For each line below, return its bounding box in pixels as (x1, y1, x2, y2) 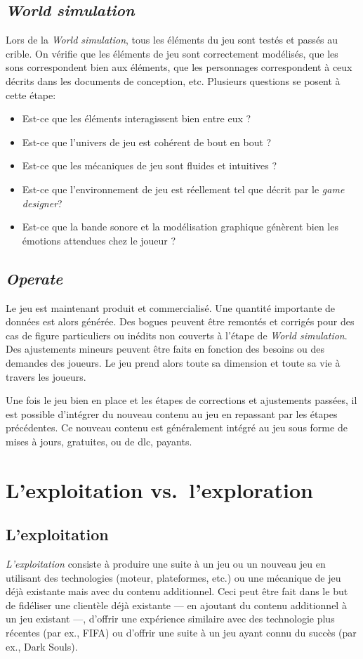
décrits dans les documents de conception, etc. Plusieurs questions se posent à (6, 73, 341, 88)
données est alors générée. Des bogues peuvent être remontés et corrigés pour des (6, 314, 355, 329)
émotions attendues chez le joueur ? (22, 233, 176, 247)
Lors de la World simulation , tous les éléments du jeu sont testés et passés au (6, 32, 338, 47)
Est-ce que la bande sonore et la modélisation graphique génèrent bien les (22, 219, 338, 234)
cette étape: (6, 87, 56, 102)
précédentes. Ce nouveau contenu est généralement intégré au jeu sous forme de (6, 420, 348, 435)
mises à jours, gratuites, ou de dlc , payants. (6, 433, 192, 448)
